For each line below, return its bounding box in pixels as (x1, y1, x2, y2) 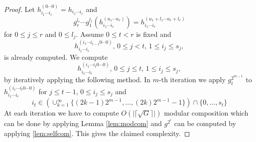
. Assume (76, 28, 104, 39)
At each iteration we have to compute (4, 108, 119, 118)
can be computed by (174, 118, 236, 129)
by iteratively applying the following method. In (4, 74, 151, 84)
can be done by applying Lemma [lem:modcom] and (4, 118, 162, 129)
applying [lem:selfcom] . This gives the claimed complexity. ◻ (4, 128, 190, 138)
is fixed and (136, 28, 171, 39)
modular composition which (164, 108, 249, 118)
